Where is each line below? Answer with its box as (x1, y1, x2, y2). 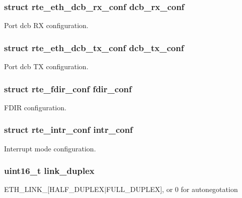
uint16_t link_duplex (4, 164, 95, 177)
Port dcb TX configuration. (4, 61, 89, 72)
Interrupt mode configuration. (4, 143, 96, 153)
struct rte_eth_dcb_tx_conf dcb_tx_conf (4, 41, 184, 54)
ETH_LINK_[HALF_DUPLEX (4, 184, 105, 194)
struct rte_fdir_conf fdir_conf (4, 82, 132, 95)
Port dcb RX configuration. (4, 20, 89, 31)
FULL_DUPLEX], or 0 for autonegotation (106, 184, 238, 194)
